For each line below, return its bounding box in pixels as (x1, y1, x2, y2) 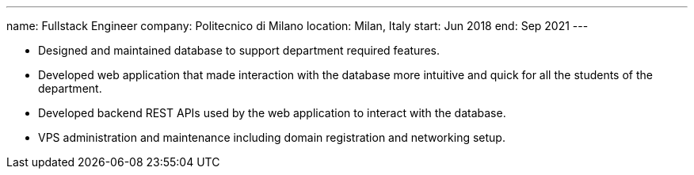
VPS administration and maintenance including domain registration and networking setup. (38, 131, 505, 144)
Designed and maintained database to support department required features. (38, 44, 440, 57)
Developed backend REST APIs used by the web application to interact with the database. (38, 106, 506, 120)
